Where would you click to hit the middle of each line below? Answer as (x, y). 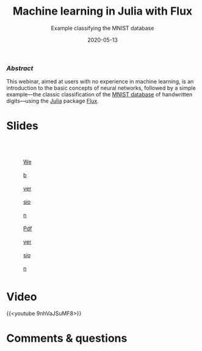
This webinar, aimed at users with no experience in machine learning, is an (100, 82)
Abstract (20, 68)
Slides (22, 126)
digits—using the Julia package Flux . (52, 101)
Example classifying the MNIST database (103, 28)
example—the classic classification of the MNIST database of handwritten (99, 94)
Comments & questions (67, 338)
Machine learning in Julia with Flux (103, 11)
